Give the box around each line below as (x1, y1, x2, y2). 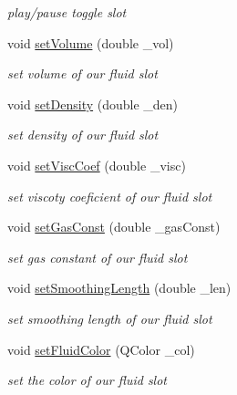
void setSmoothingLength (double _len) (7, 278, 232, 297)
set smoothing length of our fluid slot (7, 308, 212, 327)
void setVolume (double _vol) (7, 33, 174, 52)
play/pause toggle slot (7, 3, 127, 21)
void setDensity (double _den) (7, 94, 179, 113)
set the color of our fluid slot (7, 370, 167, 390)
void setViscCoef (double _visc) (7, 155, 186, 174)
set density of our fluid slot (7, 125, 159, 144)
